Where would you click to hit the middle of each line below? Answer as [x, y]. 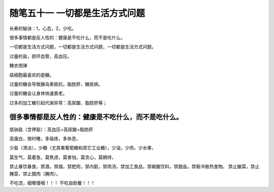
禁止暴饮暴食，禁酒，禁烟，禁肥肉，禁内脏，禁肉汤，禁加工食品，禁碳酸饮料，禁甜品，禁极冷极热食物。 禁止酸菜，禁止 [134, 167]
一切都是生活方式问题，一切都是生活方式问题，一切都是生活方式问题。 [83, 47]
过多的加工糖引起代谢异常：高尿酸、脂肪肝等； [58, 103]
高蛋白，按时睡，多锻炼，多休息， [45, 138]
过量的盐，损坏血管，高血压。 [41, 56]
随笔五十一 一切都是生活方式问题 [77, 13]
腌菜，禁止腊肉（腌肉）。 [35, 174]
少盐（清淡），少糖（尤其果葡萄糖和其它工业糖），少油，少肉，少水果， [83, 148]
